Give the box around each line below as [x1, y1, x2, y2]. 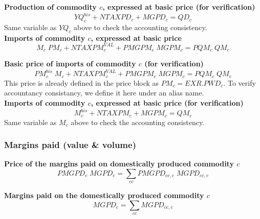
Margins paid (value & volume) [4, 138, 136, 151]
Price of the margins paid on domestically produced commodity [4, 158, 234, 169]
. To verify [223, 77, 256, 88]
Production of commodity [4, 2, 97, 12]
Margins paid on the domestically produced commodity [4, 190, 204, 201]
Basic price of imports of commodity [4, 58, 136, 69]
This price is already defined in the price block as [4, 77, 159, 88]
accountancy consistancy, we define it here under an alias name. [4, 87, 204, 98]
